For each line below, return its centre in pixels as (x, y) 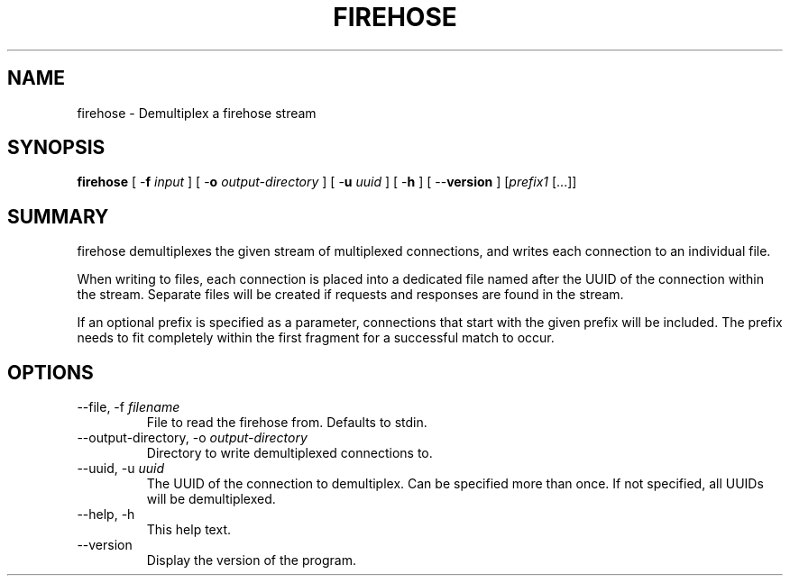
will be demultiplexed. (211, 499)
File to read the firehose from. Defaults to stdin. (287, 423)
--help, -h (106, 515)
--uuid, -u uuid (120, 469)
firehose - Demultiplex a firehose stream (197, 113)
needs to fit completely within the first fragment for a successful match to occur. (316, 338)
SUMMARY (58, 216)
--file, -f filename (129, 407)
